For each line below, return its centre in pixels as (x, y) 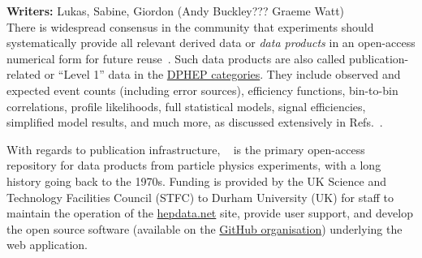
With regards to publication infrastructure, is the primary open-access (186, 149)
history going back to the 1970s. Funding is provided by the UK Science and (196, 181)
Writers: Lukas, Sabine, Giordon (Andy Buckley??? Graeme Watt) (176, 11)
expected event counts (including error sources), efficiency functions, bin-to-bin (202, 90)
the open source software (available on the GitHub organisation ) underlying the (205, 228)
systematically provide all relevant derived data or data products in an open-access (211, 43)
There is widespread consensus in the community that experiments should (190, 26)
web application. (47, 245)
